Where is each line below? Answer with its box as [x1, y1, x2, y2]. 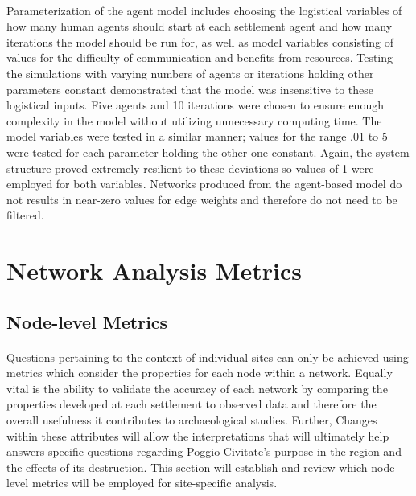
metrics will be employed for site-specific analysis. [31, 474, 278, 491]
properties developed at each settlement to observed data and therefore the [6, 396, 377, 412]
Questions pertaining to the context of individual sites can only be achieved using [6, 348, 409, 365]
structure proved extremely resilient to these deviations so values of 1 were [6, 159, 374, 176]
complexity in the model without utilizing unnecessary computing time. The [6, 112, 382, 129]
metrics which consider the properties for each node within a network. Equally [6, 364, 393, 381]
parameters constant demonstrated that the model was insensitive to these [6, 80, 373, 97]
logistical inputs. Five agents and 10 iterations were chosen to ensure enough [6, 96, 384, 113]
